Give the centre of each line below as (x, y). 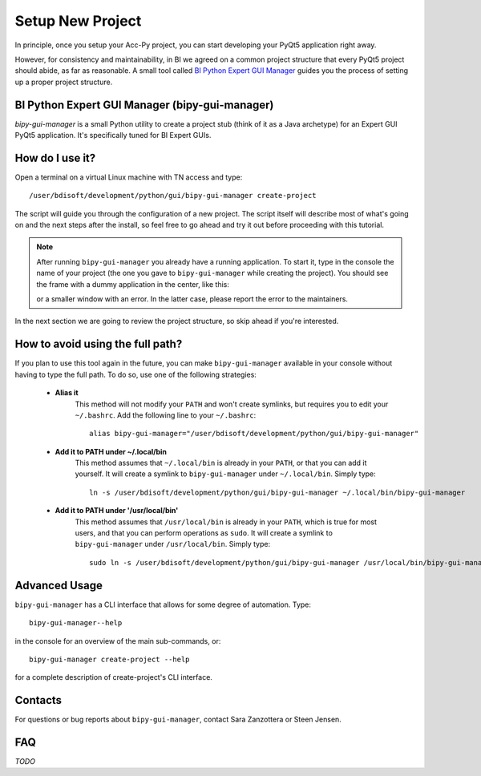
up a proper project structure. (64, 82)
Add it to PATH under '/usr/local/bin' (117, 511)
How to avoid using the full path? (99, 344)
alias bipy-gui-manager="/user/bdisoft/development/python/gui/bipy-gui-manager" (254, 434)
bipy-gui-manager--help (76, 623)
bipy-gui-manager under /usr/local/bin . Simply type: (173, 544)
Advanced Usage (59, 585)
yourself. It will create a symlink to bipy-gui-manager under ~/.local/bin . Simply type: (225, 474)
